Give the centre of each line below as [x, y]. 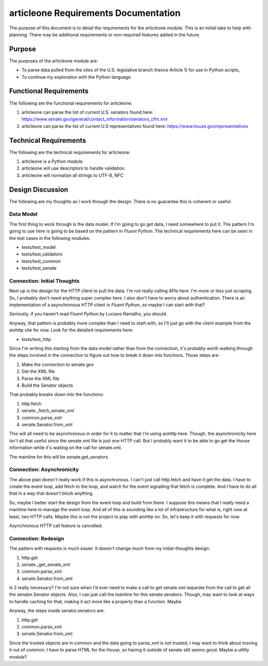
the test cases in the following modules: [50, 238]
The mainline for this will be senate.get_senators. [59, 457]
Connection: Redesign [37, 539]
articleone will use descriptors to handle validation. [74, 168]
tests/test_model [39, 247]
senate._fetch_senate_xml [48, 411]
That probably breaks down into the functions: [57, 394]
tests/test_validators [42, 254]
